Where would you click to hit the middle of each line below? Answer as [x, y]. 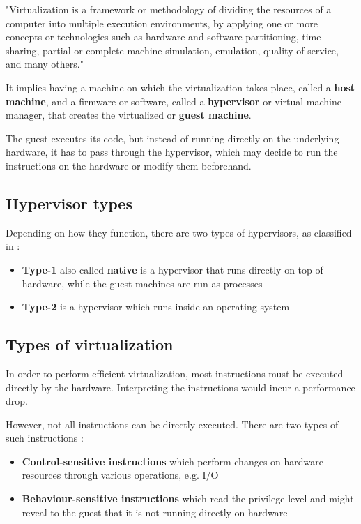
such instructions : [45, 438]
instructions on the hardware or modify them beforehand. [129, 165]
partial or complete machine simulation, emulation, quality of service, [191, 50]
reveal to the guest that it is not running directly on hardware [155, 512]
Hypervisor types [69, 203]
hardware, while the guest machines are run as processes [142, 283]
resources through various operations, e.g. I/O [120, 475]
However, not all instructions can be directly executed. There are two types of [172, 424]
